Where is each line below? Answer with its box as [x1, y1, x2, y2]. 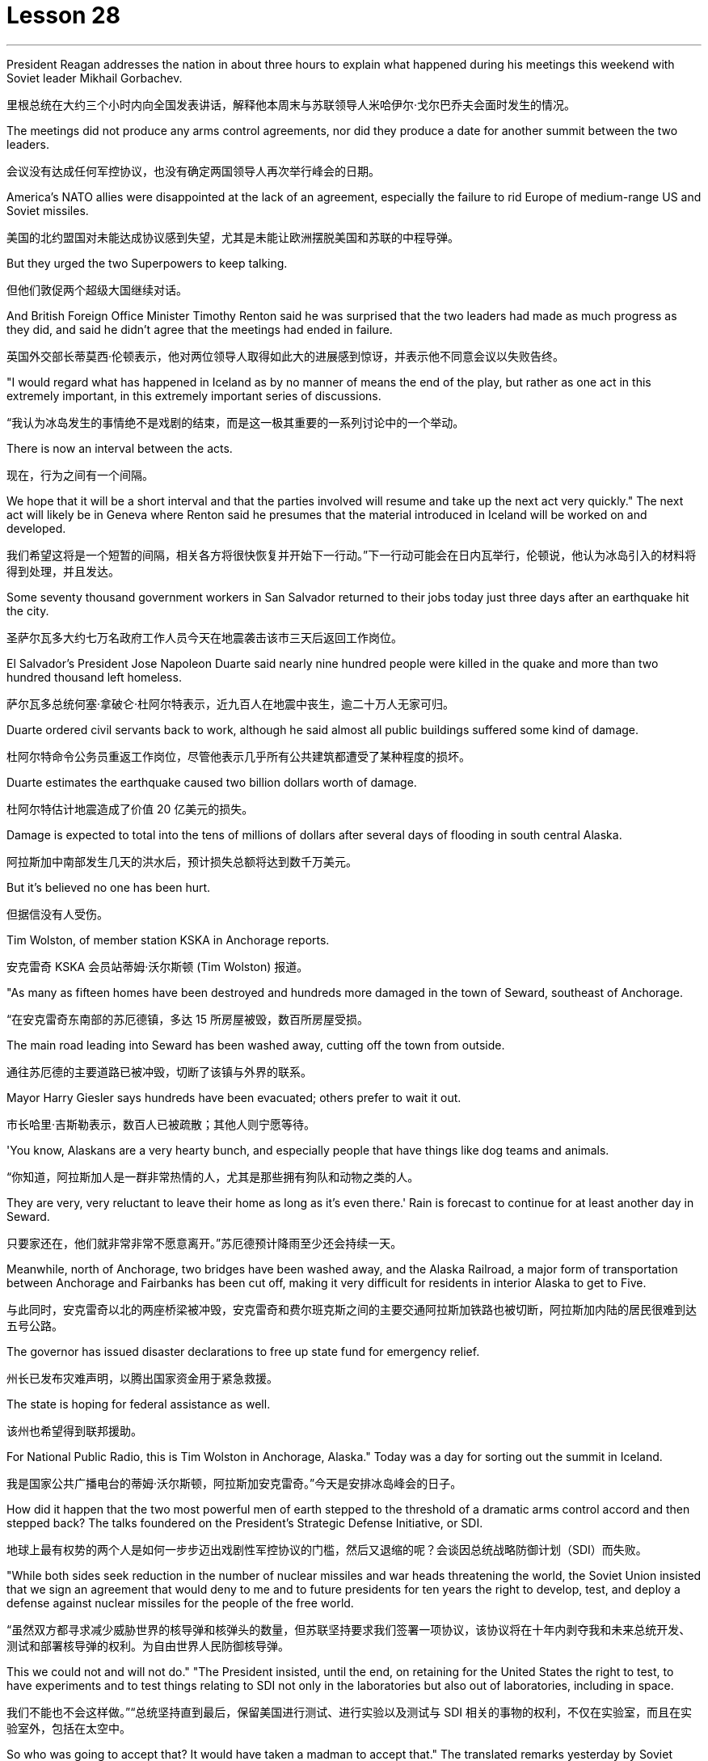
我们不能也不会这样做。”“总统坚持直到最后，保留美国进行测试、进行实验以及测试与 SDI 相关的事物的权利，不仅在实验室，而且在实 [6, 1704, 693, 1719]
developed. [6, 521, 66, 535]
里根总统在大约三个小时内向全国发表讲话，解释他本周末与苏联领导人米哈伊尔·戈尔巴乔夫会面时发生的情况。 [6, 97, 576, 112]
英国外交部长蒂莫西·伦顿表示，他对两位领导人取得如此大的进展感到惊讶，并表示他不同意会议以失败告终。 [6, 348, 565, 363]
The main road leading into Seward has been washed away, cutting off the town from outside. [6, 1037, 505, 1052]
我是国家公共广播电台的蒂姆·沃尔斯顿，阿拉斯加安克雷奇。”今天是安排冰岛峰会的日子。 [6, 1476, 462, 1490]
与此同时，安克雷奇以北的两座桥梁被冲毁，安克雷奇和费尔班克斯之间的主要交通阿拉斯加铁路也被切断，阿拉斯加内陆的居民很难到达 [6, 1302, 697, 1316]
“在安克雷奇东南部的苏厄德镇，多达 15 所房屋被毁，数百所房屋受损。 [6, 1011, 369, 1026]
